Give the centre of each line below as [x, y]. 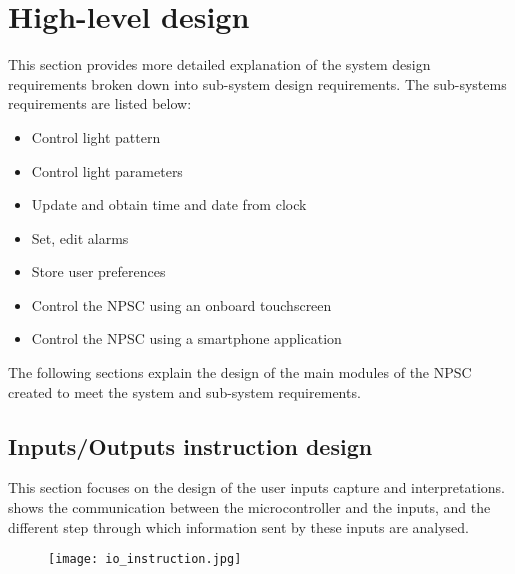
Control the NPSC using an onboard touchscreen [181, 304]
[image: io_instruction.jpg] [145, 559]
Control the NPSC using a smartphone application [186, 338]
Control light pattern [96, 136]
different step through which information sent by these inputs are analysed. [239, 526]
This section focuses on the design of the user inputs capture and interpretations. [256, 487]
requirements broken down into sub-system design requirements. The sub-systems [257, 83]
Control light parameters [107, 170]
